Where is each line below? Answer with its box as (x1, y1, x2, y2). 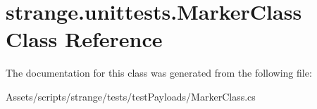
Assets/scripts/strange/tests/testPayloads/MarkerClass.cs (6, 89, 256, 103)
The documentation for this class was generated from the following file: (6, 65, 312, 80)
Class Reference (6, 25, 163, 53)
